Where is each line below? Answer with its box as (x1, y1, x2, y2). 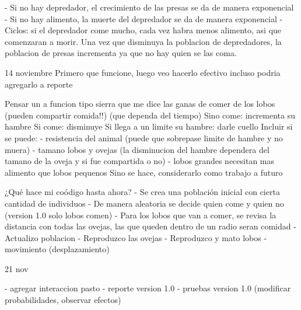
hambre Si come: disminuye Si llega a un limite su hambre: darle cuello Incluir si (5, 120, 293, 133)
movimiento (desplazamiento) (5, 243, 110, 255)
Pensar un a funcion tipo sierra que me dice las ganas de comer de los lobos (5, 97, 275, 110)
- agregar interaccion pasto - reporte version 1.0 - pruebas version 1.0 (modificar (5, 282, 291, 294)
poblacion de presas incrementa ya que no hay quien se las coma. (5, 47, 237, 59)
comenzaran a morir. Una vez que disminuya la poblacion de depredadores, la (5, 35, 282, 47)
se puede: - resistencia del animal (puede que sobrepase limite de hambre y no (5, 131, 283, 144)
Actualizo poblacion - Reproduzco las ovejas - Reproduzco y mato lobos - (5, 231, 267, 243)
